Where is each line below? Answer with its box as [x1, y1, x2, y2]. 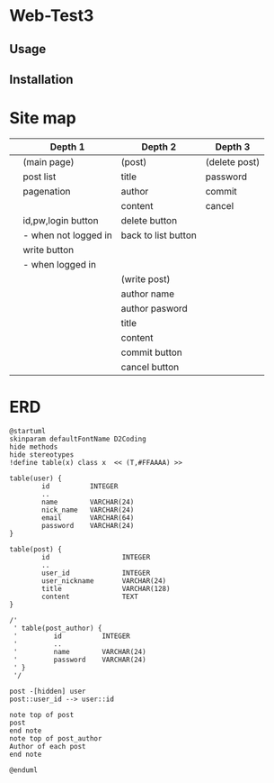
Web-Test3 [9, 5, 94, 26]
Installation [9, 71, 74, 86]
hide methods [9, 442, 58, 451]
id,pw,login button [22, 214, 99, 226]
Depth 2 [141, 141, 177, 153]
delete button [120, 214, 178, 226]
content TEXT [41, 592, 139, 601]
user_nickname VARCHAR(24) [41, 576, 167, 586]
